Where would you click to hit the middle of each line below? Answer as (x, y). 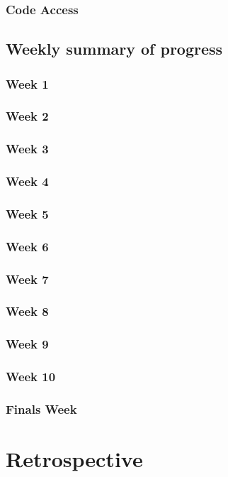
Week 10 (31, 377)
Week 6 (27, 246)
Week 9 (27, 344)
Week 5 (27, 213)
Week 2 (27, 116)
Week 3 (27, 149)
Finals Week (41, 409)
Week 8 (27, 311)
